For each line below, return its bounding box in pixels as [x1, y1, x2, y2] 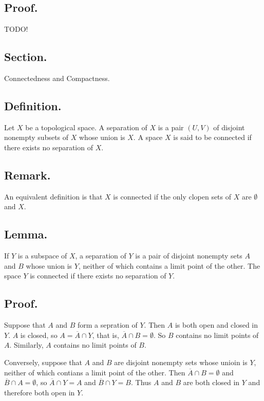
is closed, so [20, 329, 58, 340]
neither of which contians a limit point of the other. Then [4, 367, 185, 377]
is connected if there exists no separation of [30, 270, 166, 281]
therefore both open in [4, 387, 75, 397]
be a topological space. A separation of [25, 122, 147, 132]
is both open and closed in [175, 319, 258, 330]
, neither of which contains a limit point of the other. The [78, 260, 260, 271]
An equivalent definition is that [4, 191, 103, 202]
